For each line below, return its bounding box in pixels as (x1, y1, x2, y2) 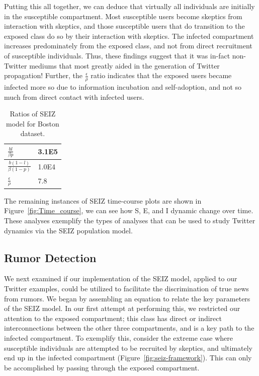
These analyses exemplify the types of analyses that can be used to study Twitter (4, 215, 255, 225)
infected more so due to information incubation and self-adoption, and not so (4, 81, 242, 92)
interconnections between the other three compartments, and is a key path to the (4, 323, 254, 333)
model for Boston (6, 118, 59, 129)
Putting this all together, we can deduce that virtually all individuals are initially (4, 1, 255, 11)
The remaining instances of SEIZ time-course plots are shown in (4, 195, 202, 206)
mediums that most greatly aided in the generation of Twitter (29, 60, 220, 71)
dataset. (20, 128, 45, 139)
